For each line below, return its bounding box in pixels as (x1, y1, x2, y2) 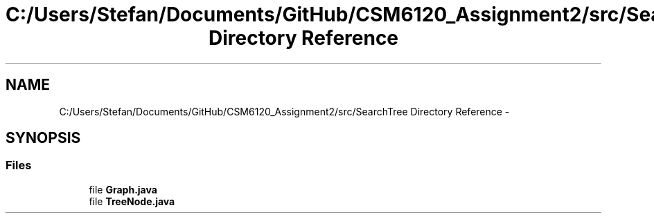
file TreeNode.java (89, 195, 175, 207)
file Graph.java (89, 183, 157, 196)
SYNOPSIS (6, 129, 81, 147)
